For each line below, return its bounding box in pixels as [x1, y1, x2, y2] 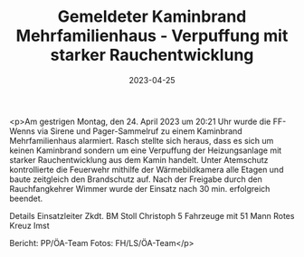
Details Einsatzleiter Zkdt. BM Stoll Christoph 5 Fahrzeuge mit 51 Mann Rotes [9, 210, 295, 221]
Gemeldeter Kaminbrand [57, 6, 247, 27]
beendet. [9, 193, 43, 204]
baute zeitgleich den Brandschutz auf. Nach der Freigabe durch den [9, 174, 262, 185]
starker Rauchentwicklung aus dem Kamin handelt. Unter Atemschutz [9, 154, 269, 165]
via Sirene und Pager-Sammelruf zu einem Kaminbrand [37, 125, 242, 137]
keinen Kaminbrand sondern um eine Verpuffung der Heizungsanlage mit [9, 145, 282, 156]
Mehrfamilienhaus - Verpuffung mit [15, 25, 289, 46]
